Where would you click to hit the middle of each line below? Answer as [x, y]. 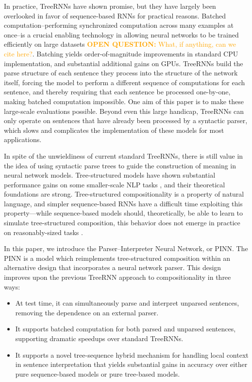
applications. [23, 139]
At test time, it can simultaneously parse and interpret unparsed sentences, [127, 303]
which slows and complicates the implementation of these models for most [114, 130]
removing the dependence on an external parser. [87, 312]
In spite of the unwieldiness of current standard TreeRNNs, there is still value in [124, 155]
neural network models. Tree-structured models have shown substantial [110, 175]
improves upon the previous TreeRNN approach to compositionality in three [118, 277]
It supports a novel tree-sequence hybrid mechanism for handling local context [132, 355]
